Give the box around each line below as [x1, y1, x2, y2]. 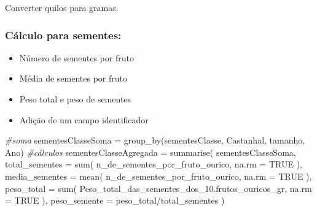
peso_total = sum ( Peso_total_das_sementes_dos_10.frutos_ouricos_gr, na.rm [5, 182, 312, 194]
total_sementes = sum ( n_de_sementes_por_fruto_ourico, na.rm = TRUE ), [5, 158, 302, 171]
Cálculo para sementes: [5, 27, 122, 42]
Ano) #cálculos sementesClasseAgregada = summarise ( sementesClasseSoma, [5, 145, 296, 158]
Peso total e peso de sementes [19, 93, 131, 105]
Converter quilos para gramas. [5, 1, 119, 13]
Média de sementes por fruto [19, 72, 128, 85]
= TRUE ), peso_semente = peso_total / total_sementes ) [5, 194, 225, 207]
